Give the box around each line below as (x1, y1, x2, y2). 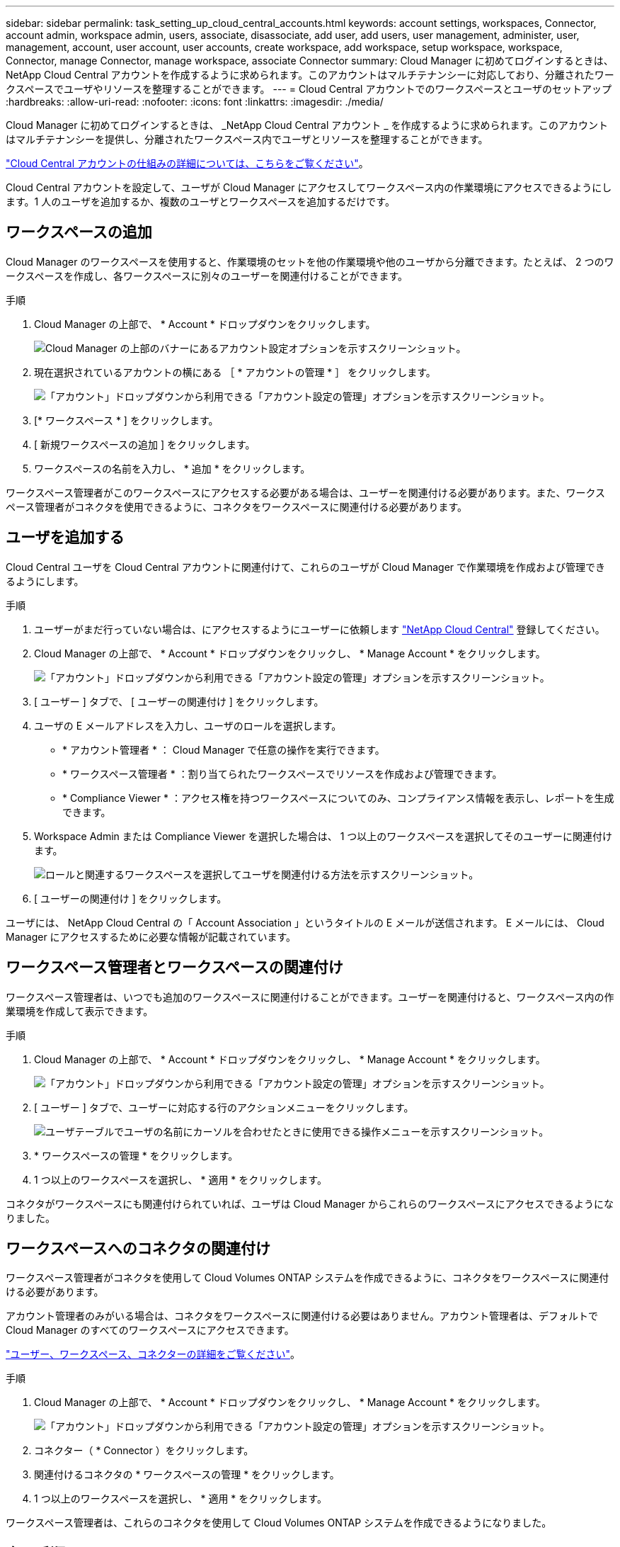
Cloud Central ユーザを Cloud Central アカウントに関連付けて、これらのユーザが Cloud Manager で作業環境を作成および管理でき (6, 560, 606, 573)
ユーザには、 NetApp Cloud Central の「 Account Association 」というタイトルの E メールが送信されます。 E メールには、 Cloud (6, 916, 604, 929)
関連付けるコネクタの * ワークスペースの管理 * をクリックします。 (34, 1468, 340, 1481)
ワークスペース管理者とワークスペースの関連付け (6, 958, 343, 977)
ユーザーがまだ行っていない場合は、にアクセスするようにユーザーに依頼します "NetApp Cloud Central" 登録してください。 (34, 623, 605, 635)
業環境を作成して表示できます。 (6, 1004, 154, 1017)
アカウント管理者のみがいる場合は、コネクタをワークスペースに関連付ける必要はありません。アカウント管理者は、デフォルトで (6, 1310, 598, 1322)
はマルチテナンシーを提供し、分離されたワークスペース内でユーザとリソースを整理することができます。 (6, 133, 488, 145)
